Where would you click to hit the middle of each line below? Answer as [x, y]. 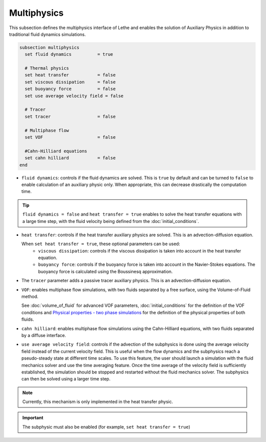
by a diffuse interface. [44, 335]
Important [33, 418]
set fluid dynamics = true [69, 55]
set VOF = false [70, 137]
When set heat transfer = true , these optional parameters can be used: [101, 244]
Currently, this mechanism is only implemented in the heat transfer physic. [98, 402]
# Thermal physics [47, 68]
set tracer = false [70, 116]
